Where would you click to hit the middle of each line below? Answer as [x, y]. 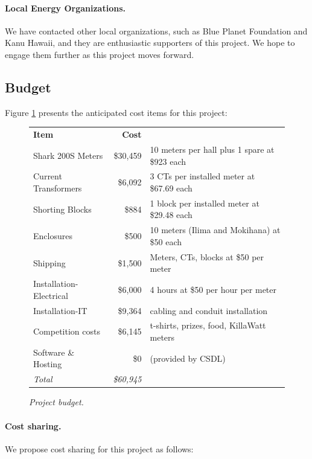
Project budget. [56, 402]
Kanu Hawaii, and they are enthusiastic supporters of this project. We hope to [150, 43]
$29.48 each [171, 215]
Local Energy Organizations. [65, 8]
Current [48, 176]
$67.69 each [171, 188]
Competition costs [67, 331]
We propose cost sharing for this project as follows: [99, 448]
